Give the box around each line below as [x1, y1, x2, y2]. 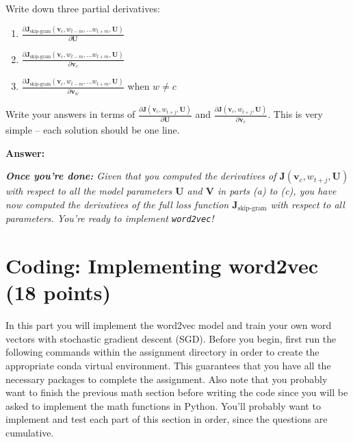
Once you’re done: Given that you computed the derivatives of [5, 169, 276, 183]
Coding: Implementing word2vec [5, 251, 318, 280]
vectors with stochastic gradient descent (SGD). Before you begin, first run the [5, 331, 337, 345]
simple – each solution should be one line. [5, 123, 180, 137]
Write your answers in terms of [5, 107, 135, 121]
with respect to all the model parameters [5, 184, 172, 198]
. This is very [267, 107, 323, 121]
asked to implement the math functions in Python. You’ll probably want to [5, 398, 321, 413]
